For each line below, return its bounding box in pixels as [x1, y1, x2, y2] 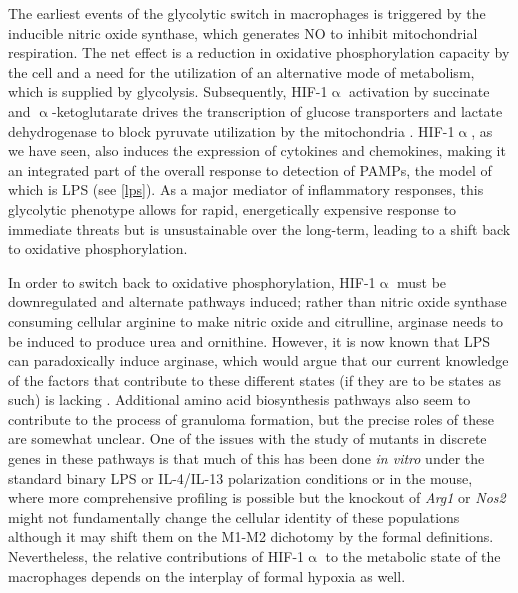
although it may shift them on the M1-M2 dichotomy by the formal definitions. [8, 526, 494, 547]
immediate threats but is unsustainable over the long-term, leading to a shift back [8, 218, 511, 239]
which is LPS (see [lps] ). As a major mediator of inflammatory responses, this [8, 179, 484, 200]
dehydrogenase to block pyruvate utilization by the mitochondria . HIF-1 [8, 120, 455, 141]
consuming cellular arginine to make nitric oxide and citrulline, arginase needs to [8, 310, 504, 331]
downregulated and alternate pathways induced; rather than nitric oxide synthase [8, 291, 507, 312]
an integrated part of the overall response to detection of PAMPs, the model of [8, 159, 492, 180]
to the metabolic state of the [325, 546, 501, 567]
